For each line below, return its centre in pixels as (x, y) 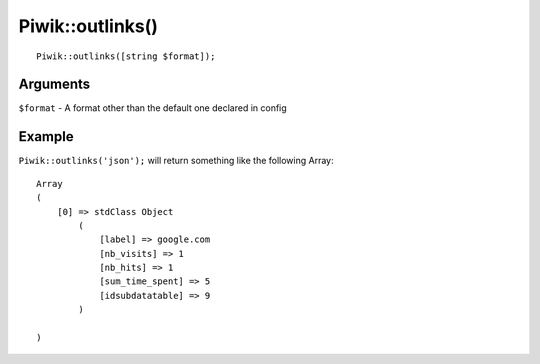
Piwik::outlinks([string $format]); (126, 56)
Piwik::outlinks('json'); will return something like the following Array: (176, 161)
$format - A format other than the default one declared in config (152, 108)
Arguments (54, 84)
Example (46, 136)
